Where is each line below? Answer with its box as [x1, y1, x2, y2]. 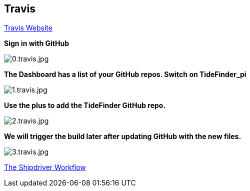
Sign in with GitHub [4, 39, 69, 48]
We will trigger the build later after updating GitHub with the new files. [4, 132, 241, 141]
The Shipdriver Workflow [4, 163, 86, 172]
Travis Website [4, 23, 52, 32]
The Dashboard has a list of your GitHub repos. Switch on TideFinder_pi [4, 70, 246, 79]
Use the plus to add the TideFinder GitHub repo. [4, 101, 166, 110]
